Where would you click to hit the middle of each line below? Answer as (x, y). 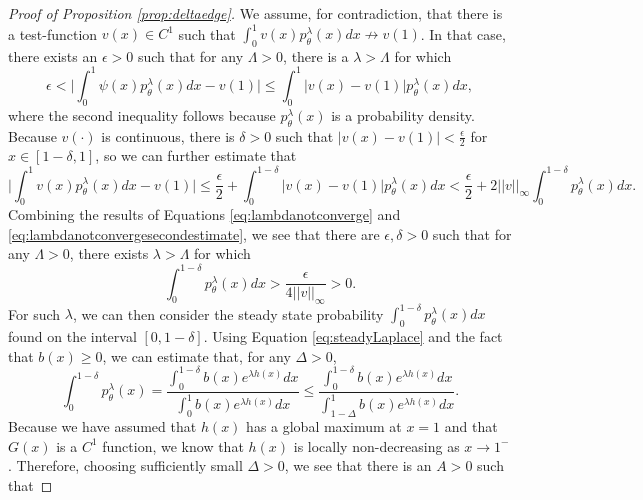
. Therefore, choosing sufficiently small (125, 465)
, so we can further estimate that (196, 155)
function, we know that (173, 445)
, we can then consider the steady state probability (228, 313)
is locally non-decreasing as (376, 445)
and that (471, 425)
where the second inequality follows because (142, 114)
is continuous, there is (168, 135)
